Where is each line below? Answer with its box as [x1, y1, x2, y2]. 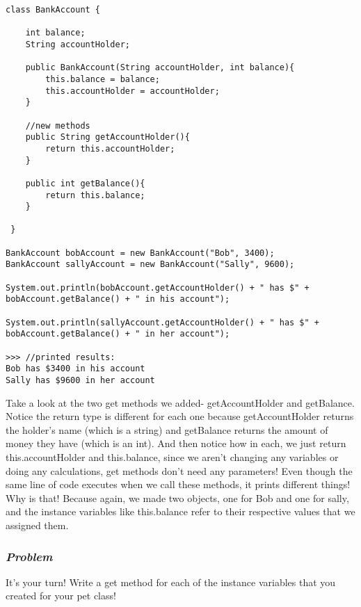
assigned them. [6, 518, 69, 532]
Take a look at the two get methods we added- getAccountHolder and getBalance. [6, 395, 355, 410]
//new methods [25, 120, 90, 131]
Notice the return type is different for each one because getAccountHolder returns [6, 409, 354, 423]
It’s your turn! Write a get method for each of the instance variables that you [6, 574, 336, 589]
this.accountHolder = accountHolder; [45, 86, 220, 96]
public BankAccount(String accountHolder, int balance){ [25, 63, 295, 73]
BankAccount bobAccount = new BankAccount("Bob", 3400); [6, 248, 275, 258]
